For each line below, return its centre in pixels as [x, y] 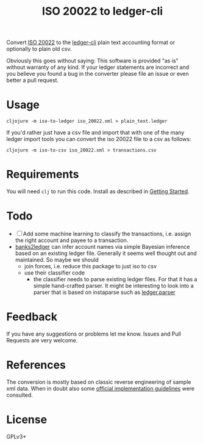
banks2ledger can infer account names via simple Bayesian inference [102, 247]
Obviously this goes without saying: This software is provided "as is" [92, 61]
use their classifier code [55, 273]
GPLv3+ [16, 436]
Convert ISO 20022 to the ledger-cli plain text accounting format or [91, 42]
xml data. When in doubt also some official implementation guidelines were [101, 388]
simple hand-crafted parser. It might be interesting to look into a [113, 286]
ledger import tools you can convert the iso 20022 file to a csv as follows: [99, 139]
